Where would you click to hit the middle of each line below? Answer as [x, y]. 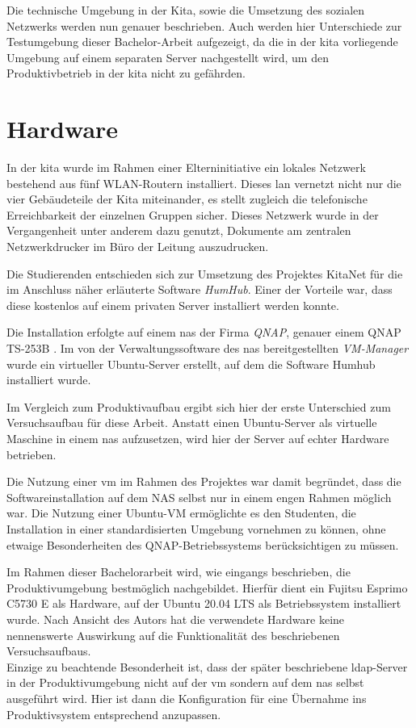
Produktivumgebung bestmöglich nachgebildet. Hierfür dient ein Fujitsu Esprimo [207, 587]
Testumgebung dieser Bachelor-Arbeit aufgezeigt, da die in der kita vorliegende [202, 42]
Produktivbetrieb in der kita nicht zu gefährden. [126, 73]
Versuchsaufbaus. [49, 651]
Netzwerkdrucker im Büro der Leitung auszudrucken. [138, 247]
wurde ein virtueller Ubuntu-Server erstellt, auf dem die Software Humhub [191, 364]
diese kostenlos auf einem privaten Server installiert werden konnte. [173, 305]
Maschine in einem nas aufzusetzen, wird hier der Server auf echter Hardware [198, 438]
